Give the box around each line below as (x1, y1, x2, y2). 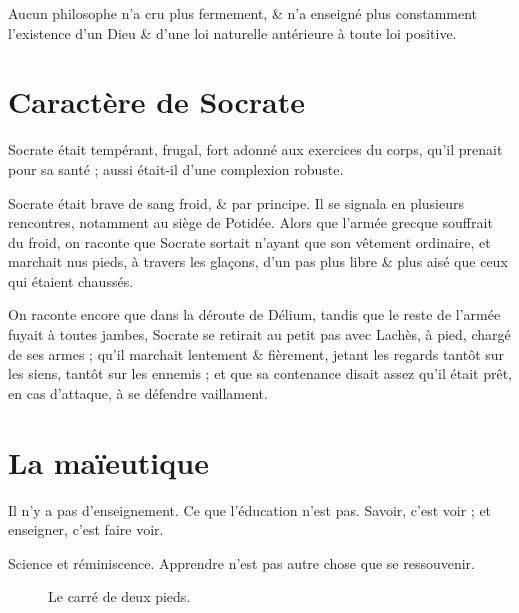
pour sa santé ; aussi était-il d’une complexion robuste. (8, 158, 344, 179)
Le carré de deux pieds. (48, 586, 191, 607)
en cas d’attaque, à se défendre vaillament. (8, 382, 268, 403)
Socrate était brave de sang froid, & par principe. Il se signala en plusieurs (8, 192, 465, 213)
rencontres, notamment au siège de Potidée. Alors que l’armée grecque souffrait (8, 212, 493, 233)
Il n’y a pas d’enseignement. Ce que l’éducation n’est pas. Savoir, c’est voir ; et (8, 499, 492, 520)
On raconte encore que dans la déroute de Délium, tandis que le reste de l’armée (8, 304, 501, 325)
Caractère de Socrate (8, 81, 305, 122)
